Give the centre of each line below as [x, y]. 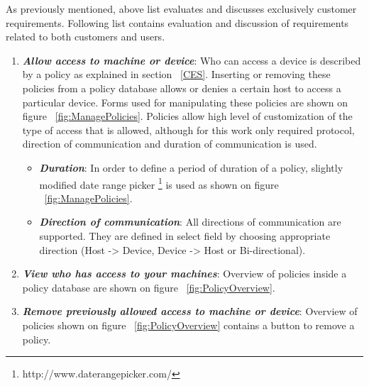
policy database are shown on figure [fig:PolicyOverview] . [149, 287]
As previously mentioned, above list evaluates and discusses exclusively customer [181, 9]
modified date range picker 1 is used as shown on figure [159, 183]
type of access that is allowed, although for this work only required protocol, [188, 129]
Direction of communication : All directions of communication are [190, 222]
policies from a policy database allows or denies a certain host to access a [182, 88]
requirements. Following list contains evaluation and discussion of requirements [177, 22]
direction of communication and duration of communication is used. [170, 144]
